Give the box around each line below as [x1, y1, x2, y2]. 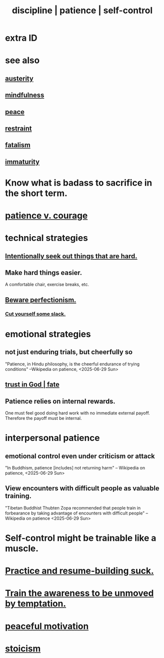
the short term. [5, 188, 68, 198]
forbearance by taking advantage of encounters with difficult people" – [5, 510, 148, 516]
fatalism [5, 141, 31, 149]
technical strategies [5, 233, 88, 244]
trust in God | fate [5, 380, 60, 389]
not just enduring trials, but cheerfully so [5, 348, 133, 356]
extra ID [5, 32, 38, 44]
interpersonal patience [5, 433, 100, 443]
